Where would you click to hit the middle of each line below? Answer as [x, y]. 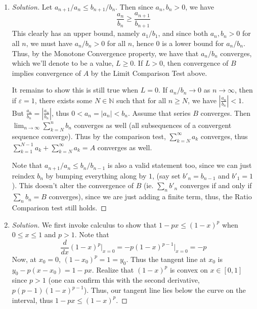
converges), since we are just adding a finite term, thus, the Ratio [150, 196]
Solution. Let [32, 7]
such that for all [141, 100]
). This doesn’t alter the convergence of [73, 185]
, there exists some [63, 100]
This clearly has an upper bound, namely [76, 33]
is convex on [189, 269]
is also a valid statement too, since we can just [180, 165]
